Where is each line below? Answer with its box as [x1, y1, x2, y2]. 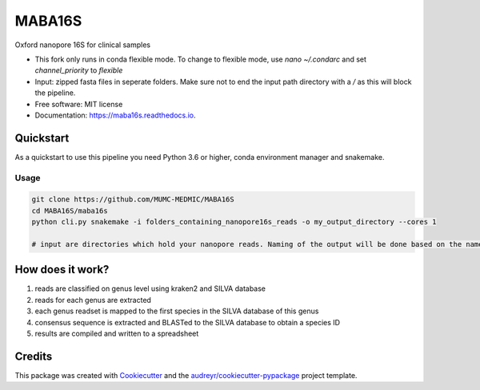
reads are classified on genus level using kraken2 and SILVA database [34, 284, 266, 293]
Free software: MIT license [34, 99, 123, 109]
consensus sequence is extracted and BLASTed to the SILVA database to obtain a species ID [34, 317, 340, 327]
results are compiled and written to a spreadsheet [34, 328, 199, 338]
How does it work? [14, 263, 110, 277]
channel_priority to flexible [34, 66, 123, 75]
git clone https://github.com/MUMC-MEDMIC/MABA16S [31, 195, 235, 204]
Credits [14, 349, 53, 363]
